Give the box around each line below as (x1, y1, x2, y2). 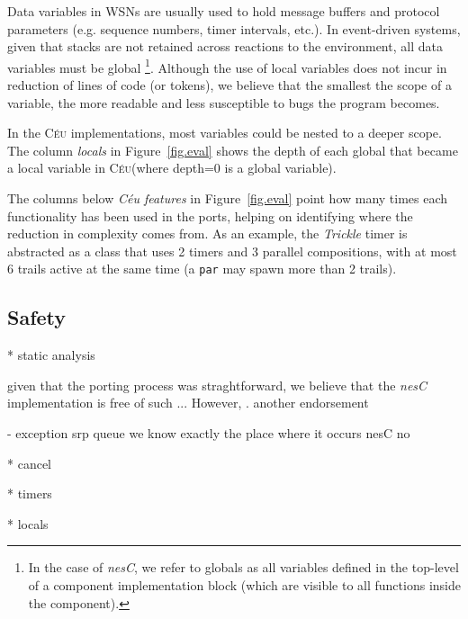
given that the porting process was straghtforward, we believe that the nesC (7, 375, 427, 394)
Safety (7, 303, 67, 331)
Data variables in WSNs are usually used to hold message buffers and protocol (7, 2, 440, 20)
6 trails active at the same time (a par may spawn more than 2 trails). (7, 259, 397, 278)
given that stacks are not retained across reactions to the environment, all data (7, 37, 443, 56)
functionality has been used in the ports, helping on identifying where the (7, 206, 413, 225)
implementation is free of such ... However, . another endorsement (7, 393, 369, 412)
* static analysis (7, 345, 95, 364)
